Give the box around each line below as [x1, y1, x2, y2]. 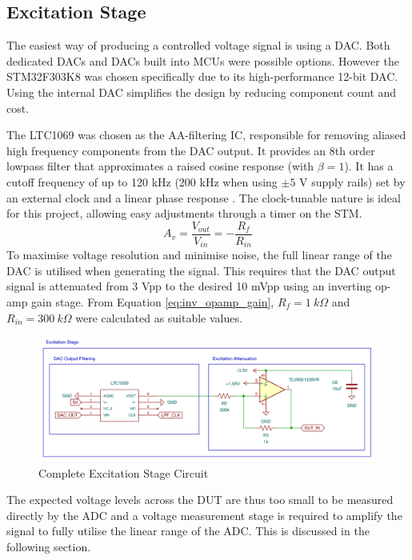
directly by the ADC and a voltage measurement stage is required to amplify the [6, 506, 402, 523]
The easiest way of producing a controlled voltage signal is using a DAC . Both [6, 37, 390, 54]
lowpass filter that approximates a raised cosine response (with [6, 158, 314, 174]
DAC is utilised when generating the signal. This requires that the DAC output [6, 262, 396, 278]
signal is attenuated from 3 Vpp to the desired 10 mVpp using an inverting [6, 278, 372, 294]
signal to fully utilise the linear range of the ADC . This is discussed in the [6, 522, 370, 539]
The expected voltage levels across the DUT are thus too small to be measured [6, 491, 394, 508]
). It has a [344, 158, 394, 174]
